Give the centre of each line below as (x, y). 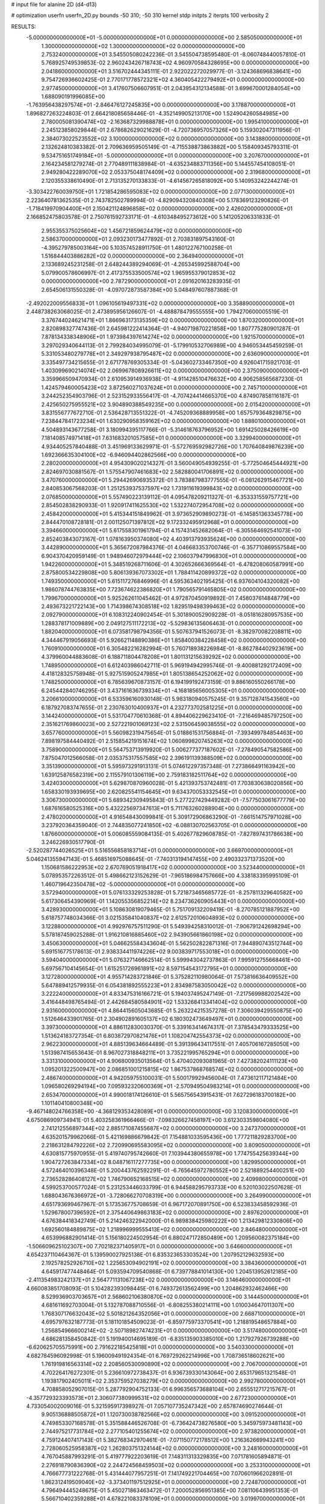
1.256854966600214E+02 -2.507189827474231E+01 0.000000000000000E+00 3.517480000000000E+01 (174, 1330)
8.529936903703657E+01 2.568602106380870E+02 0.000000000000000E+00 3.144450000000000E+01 (175, 1296)
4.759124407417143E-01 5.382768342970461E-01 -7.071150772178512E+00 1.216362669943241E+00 (168, 1440)
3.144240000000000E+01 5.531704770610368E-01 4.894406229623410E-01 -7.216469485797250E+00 (172, 716)
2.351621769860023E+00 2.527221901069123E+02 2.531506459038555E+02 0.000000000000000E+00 (174, 724)
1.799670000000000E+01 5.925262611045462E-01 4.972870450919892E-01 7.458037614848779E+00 (171, 598)
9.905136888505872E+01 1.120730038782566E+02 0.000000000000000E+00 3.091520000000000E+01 (174, 1414)
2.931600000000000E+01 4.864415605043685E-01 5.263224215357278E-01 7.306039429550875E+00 (172, 1010)
